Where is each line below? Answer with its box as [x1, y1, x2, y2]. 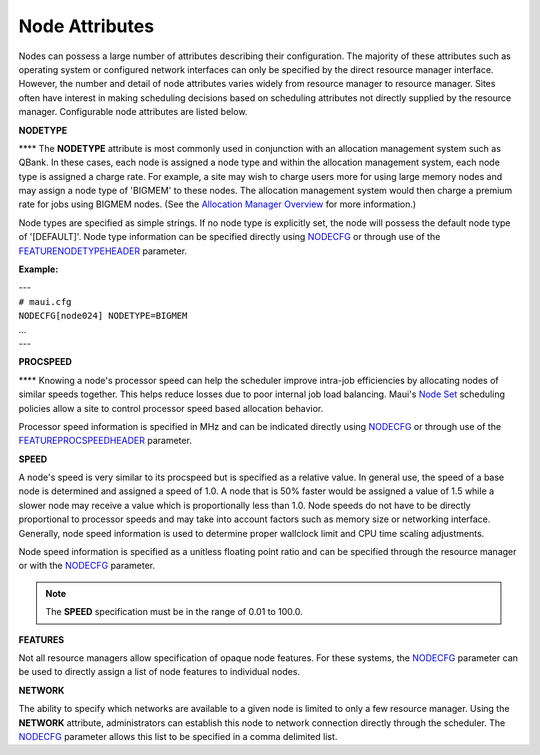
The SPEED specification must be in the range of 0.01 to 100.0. [45, 606, 304, 618]
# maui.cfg [18, 296, 72, 307]
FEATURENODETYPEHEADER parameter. [18, 245, 188, 257]
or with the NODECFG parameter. [18, 560, 156, 572]
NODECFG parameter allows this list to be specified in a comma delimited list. [18, 730, 338, 742]
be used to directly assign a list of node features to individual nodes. [18, 666, 300, 678]
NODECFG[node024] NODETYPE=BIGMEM [18, 310, 188, 322]
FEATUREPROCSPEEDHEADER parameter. [18, 435, 192, 447]
